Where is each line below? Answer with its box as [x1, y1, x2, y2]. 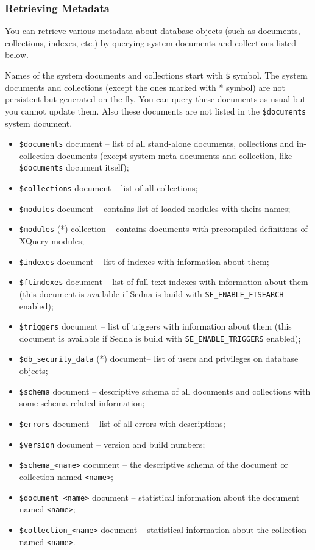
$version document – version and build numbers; [19, 437, 205, 450]
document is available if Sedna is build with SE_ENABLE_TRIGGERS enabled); [19, 331, 301, 344]
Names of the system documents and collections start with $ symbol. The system [5, 69, 308, 81]
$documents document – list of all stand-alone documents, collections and [19, 137, 294, 150]
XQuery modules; [19, 234, 85, 247]
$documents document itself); [19, 161, 129, 174]
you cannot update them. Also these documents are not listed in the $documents [5, 104, 306, 117]
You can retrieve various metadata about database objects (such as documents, [5, 24, 300, 37]
